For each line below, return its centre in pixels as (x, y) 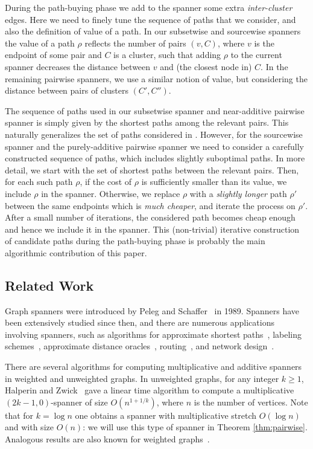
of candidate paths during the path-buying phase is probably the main (135, 241)
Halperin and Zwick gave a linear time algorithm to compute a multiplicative (150, 390)
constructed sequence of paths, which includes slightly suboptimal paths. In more (155, 158)
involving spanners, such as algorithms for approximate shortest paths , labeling (153, 334)
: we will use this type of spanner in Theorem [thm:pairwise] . (195, 427)
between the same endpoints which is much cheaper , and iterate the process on (150, 205)
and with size (29, 427)
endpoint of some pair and (53, 55)
